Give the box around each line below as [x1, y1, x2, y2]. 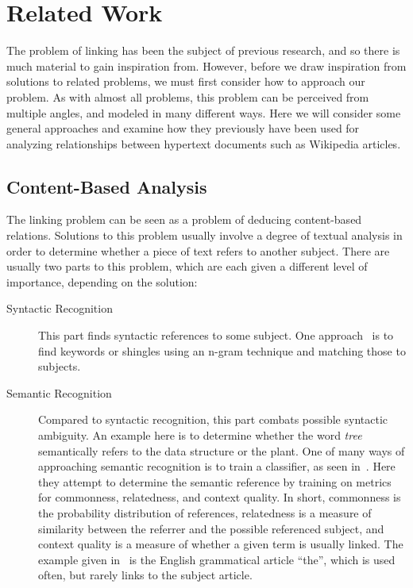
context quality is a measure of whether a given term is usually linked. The [38, 536, 403, 552]
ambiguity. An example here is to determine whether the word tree [38, 427, 362, 444]
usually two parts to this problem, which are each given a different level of [6, 258, 368, 275]
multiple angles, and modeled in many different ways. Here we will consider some [6, 104, 401, 121]
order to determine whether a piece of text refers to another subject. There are [6, 242, 390, 259]
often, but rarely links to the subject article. [38, 567, 253, 583]
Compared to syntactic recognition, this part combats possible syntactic [38, 411, 388, 428]
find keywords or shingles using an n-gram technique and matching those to [38, 342, 406, 359]
